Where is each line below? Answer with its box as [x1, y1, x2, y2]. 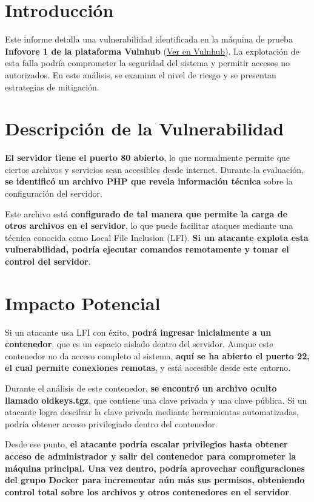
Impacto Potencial [5, 290, 161, 315]
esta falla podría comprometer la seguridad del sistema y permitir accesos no [5, 56, 290, 69]
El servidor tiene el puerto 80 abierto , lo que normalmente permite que [5, 151, 290, 164]
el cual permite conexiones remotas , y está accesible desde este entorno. [5, 361, 291, 374]
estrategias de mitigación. [5, 80, 99, 93]
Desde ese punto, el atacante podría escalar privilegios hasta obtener [5, 438, 288, 450]
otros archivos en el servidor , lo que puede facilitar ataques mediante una [5, 219, 293, 232]
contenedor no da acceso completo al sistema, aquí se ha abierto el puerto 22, [5, 349, 310, 362]
